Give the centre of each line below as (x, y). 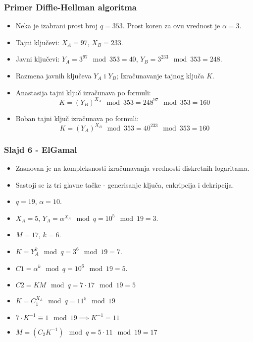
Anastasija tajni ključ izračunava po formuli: (83, 92)
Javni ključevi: (38, 59)
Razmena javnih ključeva (53, 75)
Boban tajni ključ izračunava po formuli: (77, 118)
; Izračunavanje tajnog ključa (160, 75)
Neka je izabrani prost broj (57, 26)
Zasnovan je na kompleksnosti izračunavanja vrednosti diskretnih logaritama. (132, 168)
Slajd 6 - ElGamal (41, 149)
